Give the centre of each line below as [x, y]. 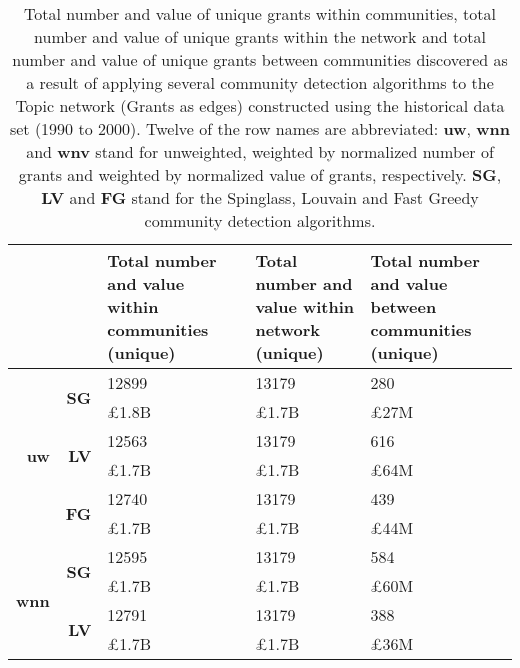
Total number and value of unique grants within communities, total [260, 13]
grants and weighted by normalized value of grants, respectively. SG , [260, 174]
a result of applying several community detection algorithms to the [260, 82]
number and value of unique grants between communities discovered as [260, 59]
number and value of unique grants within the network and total [260, 36]
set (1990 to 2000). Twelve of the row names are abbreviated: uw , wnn [260, 128]
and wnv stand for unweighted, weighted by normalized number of [260, 151]
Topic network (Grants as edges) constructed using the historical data [260, 105]
